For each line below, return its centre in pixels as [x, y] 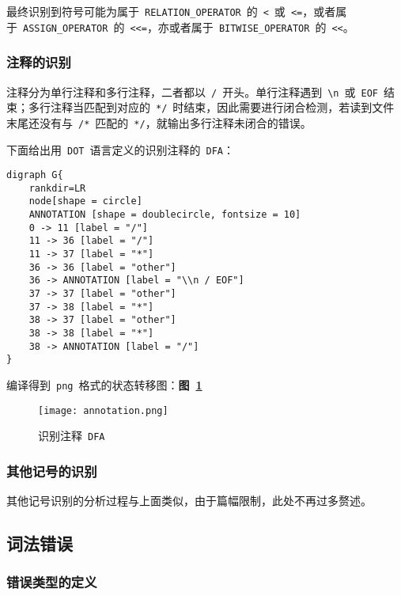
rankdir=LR [57, 188]
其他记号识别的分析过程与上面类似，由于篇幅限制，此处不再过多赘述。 [189, 501]
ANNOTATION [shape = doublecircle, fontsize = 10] [165, 215]
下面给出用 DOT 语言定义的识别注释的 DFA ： [120, 149]
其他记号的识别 [52, 471]
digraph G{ [35, 175]
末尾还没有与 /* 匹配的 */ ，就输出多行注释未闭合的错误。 [159, 122]
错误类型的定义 [52, 582]
